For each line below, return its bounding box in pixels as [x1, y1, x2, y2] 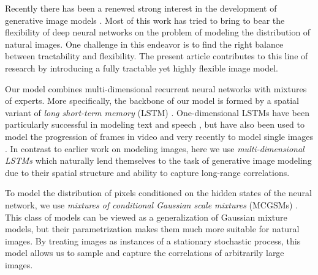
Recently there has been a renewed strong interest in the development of [5, 2, 277, 14]
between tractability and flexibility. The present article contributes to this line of [5, 50, 308, 62]
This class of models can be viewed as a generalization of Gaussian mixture [5, 210, 287, 223]
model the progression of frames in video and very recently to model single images [5, 130, 313, 142]
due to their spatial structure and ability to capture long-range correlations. [5, 166, 290, 178]
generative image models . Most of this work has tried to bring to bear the [5, 13, 285, 26]
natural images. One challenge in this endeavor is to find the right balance [5, 37, 284, 50]
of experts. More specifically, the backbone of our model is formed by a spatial [5, 94, 299, 107]
